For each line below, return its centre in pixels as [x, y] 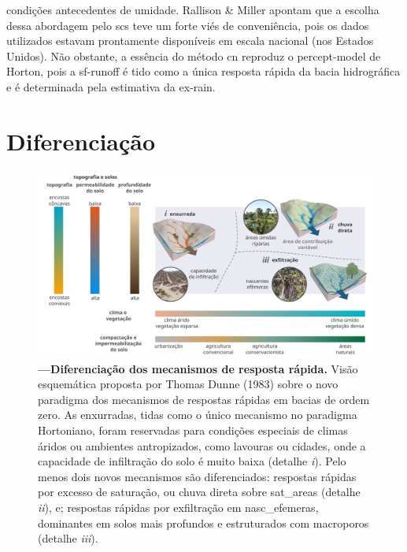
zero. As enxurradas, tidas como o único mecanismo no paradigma [198, 415]
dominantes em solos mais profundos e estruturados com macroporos [203, 522]
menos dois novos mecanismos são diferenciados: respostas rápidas [197, 476]
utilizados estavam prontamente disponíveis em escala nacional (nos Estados [190, 41]
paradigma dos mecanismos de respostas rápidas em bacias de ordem [204, 399]
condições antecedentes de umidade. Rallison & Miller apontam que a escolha [193, 9]
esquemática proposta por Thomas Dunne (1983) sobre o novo [188, 384]
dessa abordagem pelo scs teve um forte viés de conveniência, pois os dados [188, 25]
